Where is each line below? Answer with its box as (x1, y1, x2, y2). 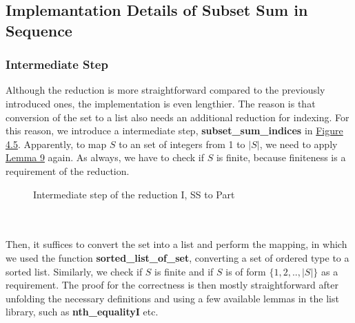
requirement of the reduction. (6, 163, 130, 178)
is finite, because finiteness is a (216, 150, 346, 165)
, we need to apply (259, 136, 338, 151)
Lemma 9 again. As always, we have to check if (6, 150, 205, 165)
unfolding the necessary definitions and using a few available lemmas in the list (6, 291, 339, 305)
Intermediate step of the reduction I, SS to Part (33, 187, 235, 201)
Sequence (6, 19, 72, 41)
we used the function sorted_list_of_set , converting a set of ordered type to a (6, 250, 349, 264)
